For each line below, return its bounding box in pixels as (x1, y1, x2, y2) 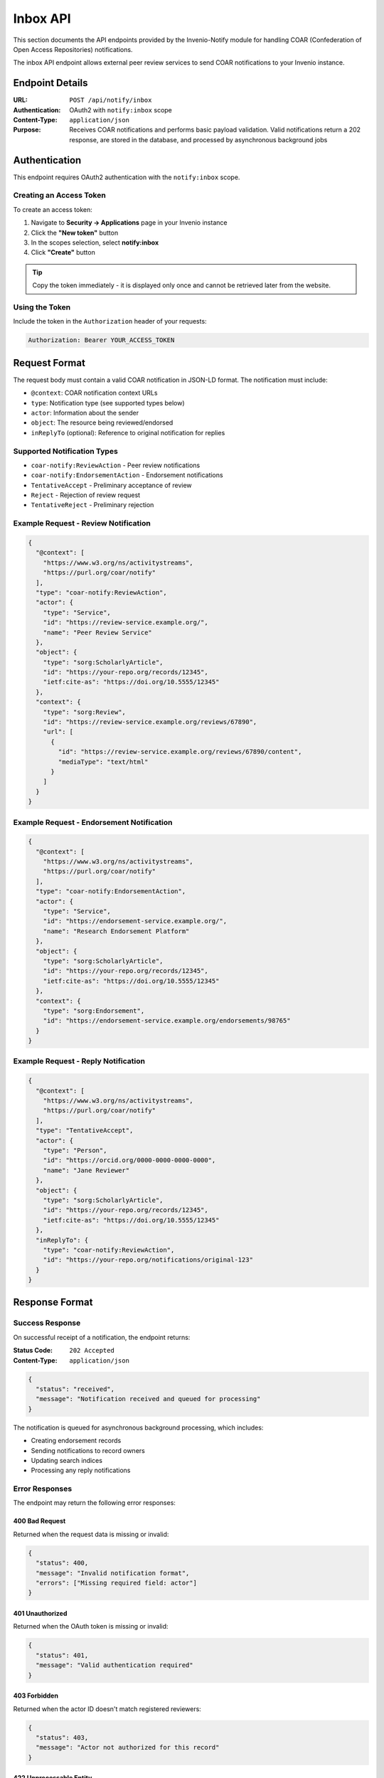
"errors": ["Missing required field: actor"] (36, 1579, 197, 1587)
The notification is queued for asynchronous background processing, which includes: (13, 1423, 264, 1432)
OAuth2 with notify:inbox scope (69, 105, 172, 114)
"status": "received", (36, 1385, 115, 1393)
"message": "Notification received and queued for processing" (36, 1395, 261, 1403)
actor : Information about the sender (31, 408, 139, 417)
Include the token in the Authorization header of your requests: (13, 317, 207, 326)
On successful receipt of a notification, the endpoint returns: (13, 1333, 191, 1341)
